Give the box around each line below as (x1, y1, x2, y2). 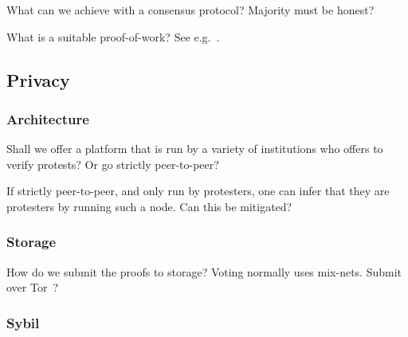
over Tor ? (6, 279, 59, 296)
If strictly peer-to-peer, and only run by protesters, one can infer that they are (6, 182, 390, 199)
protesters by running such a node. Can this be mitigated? (6, 198, 292, 214)
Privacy (6, 67, 70, 92)
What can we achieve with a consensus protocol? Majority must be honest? (6, 2, 375, 18)
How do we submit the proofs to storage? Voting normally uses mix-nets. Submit (6, 263, 402, 280)
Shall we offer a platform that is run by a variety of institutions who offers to (6, 140, 383, 157)
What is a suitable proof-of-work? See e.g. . (6, 28, 220, 45)
